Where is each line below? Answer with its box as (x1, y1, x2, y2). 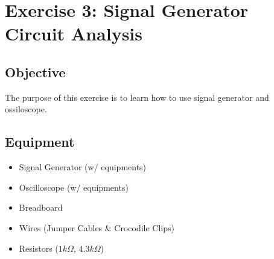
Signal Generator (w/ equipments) (19, 161, 147, 173)
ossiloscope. (5, 103, 47, 115)
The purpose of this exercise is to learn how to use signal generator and (5, 91, 269, 103)
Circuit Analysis (5, 21, 143, 46)
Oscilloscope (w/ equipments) (19, 181, 129, 193)
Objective (5, 62, 66, 81)
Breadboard (19, 201, 63, 214)
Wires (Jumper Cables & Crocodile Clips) (19, 221, 175, 234)
